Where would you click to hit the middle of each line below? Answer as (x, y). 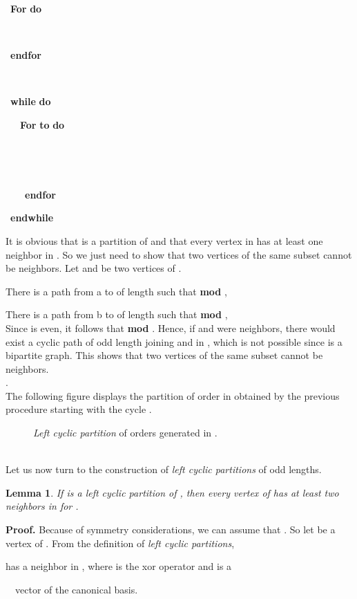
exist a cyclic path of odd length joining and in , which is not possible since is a (174, 341)
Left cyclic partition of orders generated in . (125, 433)
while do (31, 101)
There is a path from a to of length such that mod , (116, 291)
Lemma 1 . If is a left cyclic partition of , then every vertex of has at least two (172, 492)
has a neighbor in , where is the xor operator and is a (119, 566)
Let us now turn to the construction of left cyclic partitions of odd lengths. (164, 469)
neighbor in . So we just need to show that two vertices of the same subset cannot (179, 254)
